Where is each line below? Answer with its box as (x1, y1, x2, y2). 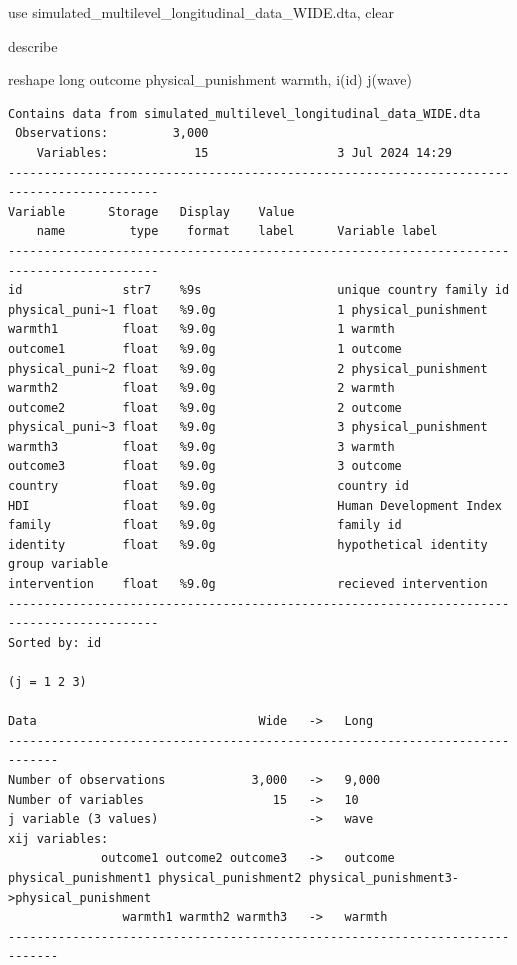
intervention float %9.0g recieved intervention (8, 577, 488, 592)
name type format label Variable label (36, 224, 438, 239)
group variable (8, 557, 109, 572)
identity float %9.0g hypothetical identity (8, 537, 488, 552)
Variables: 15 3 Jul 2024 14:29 (36, 145, 452, 160)
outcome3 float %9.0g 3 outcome (8, 459, 402, 474)
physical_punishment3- (308, 870, 460, 885)
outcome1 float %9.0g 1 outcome (8, 341, 402, 356)
